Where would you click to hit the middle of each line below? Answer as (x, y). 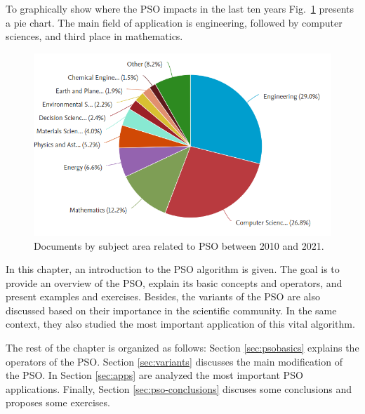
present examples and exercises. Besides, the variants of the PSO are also (163, 296)
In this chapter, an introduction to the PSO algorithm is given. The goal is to (173, 269)
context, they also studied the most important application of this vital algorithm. (180, 324)
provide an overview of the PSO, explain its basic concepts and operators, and (174, 282)
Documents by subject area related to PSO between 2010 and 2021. (179, 245)
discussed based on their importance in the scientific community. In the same (171, 310)
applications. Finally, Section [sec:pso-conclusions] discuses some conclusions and (179, 388)
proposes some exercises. (58, 402)
